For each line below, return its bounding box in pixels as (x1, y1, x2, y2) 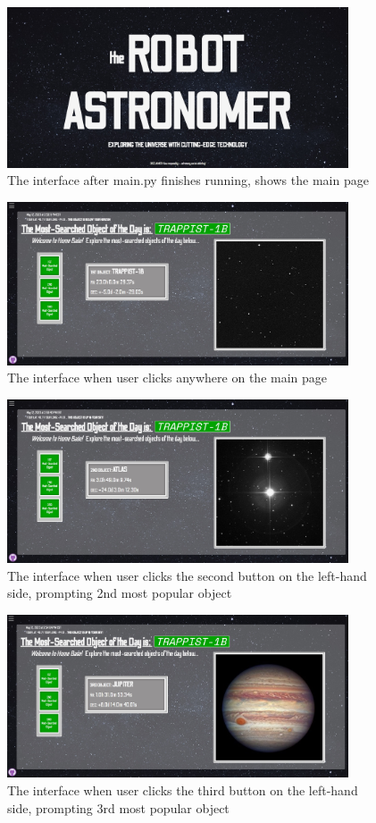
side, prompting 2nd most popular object (7, 584, 232, 602)
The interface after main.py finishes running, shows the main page (7, 171, 369, 189)
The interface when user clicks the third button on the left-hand (7, 781, 358, 800)
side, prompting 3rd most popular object (7, 798, 230, 817)
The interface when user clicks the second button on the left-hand (7, 566, 367, 584)
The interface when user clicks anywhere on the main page (7, 368, 328, 387)
